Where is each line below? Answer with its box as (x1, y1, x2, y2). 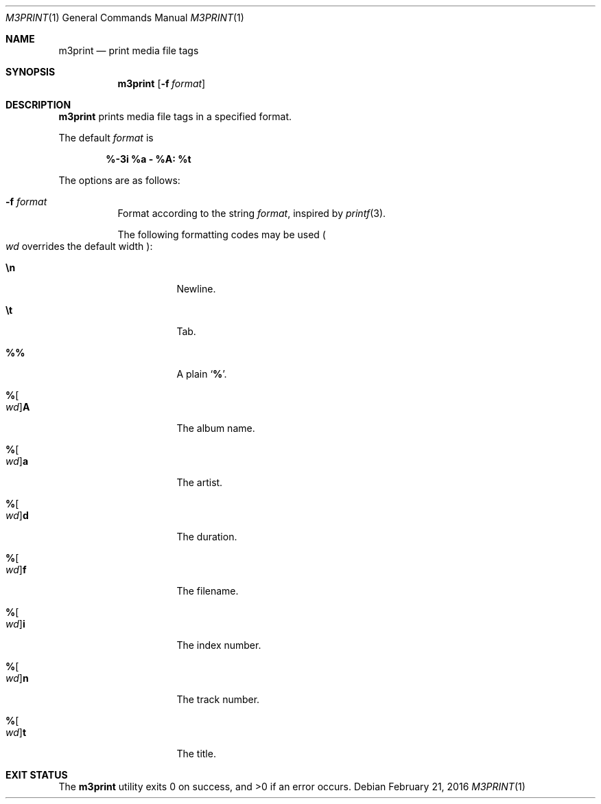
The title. (176, 748, 216, 759)
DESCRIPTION (5, 99, 71, 111)
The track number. (176, 693, 260, 705)
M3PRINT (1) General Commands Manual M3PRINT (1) (5, 12, 244, 23)
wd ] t (5, 726, 27, 738)
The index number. (176, 639, 261, 651)
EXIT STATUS (5, 769, 68, 781)
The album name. (176, 422, 255, 434)
